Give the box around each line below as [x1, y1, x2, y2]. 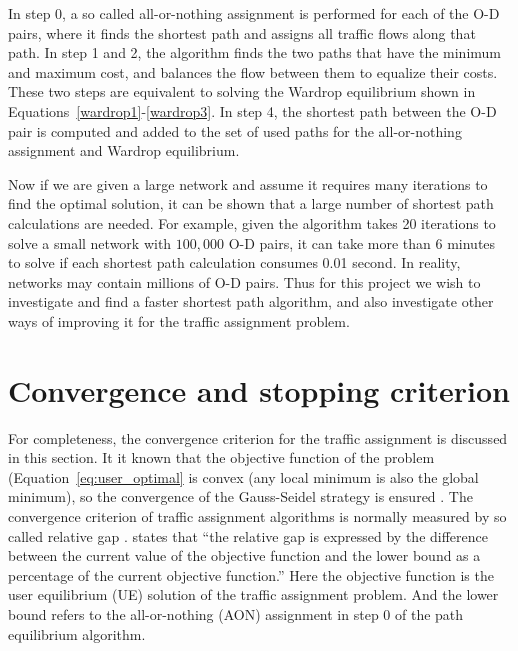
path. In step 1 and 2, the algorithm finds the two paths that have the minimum [8, 42, 501, 63]
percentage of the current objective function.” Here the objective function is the [8, 564, 494, 585]
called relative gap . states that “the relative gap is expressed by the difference [8, 525, 488, 546]
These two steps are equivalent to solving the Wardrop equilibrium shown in [8, 81, 476, 102]
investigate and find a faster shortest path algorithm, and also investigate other [8, 291, 494, 312]
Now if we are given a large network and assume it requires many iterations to [8, 173, 488, 194]
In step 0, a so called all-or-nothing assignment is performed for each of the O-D [8, 3, 500, 23]
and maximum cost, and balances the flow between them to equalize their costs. [8, 61, 498, 82]
